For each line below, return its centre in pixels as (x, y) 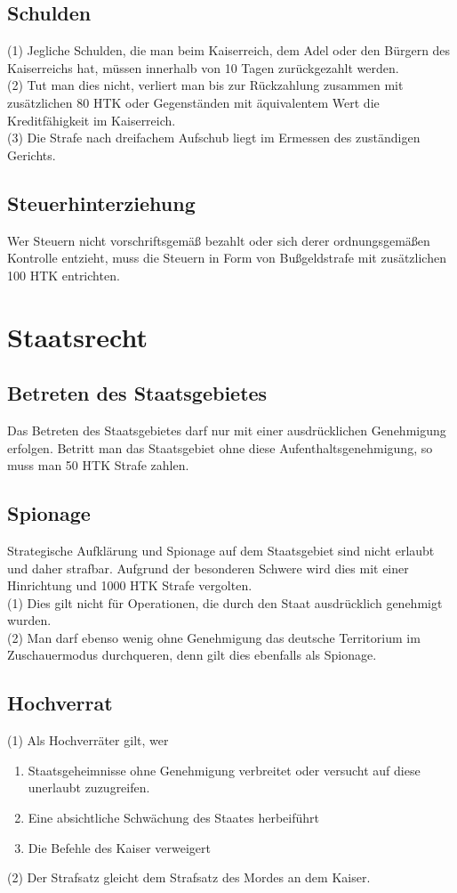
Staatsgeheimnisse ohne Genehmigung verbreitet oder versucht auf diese (224, 770)
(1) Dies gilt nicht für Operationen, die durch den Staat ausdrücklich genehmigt (225, 602)
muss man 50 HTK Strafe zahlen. (98, 465)
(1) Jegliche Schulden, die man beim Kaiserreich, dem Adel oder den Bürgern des (229, 50)
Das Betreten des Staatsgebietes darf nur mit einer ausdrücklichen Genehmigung (227, 430)
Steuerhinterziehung (101, 203)
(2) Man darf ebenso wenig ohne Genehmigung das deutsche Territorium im (214, 637)
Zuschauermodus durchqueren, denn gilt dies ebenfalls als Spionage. (192, 655)
